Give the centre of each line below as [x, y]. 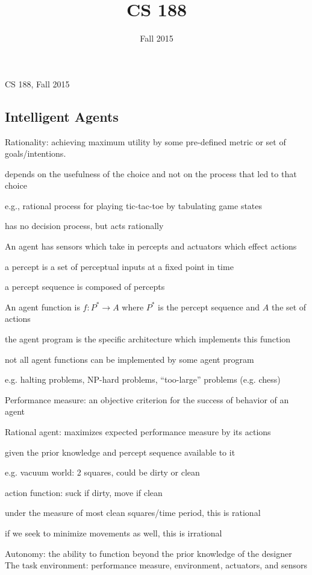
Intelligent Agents [62, 116]
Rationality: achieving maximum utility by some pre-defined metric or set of [145, 141]
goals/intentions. [36, 153]
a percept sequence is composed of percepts [85, 287]
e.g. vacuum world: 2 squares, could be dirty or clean [102, 472]
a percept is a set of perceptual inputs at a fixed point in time [119, 266]
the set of [289, 306]
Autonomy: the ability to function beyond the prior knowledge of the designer [148, 553]
